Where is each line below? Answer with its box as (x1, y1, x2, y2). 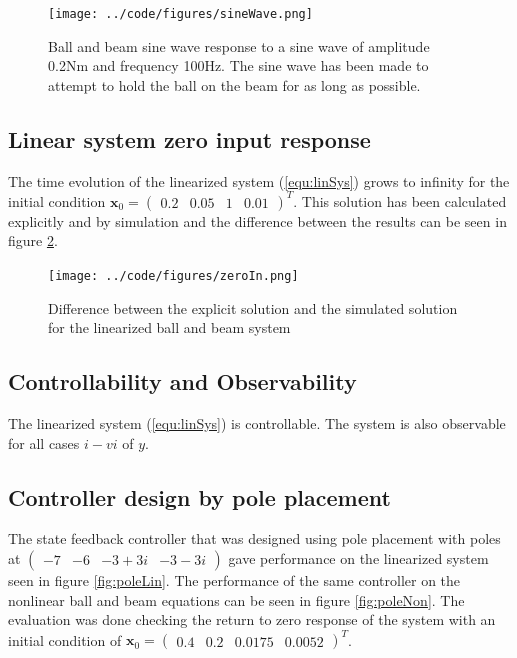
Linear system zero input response (8, 123, 371, 154)
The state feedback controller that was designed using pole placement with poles (8, 528, 501, 549)
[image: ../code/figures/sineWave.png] (48, 7, 313, 21)
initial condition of (8, 629, 122, 650)
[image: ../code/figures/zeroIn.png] (48, 268, 299, 283)
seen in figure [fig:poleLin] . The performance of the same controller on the (8, 569, 461, 590)
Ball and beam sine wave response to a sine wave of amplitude (48, 35, 430, 56)
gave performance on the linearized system (228, 547, 489, 568)
